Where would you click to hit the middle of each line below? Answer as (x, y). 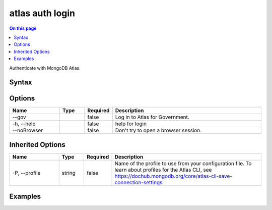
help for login (131, 124)
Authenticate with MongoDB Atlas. (45, 68)
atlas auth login (42, 13)
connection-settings (139, 182)
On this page (23, 28)
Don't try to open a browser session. (158, 130)
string (69, 173)
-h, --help (24, 124)
